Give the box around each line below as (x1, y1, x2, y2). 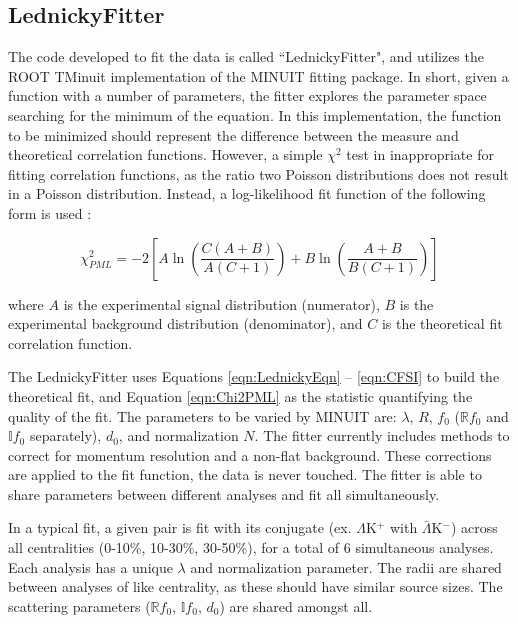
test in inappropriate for (346, 144, 494, 165)
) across (450, 517, 498, 538)
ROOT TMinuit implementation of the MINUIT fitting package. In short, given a (8, 65, 509, 86)
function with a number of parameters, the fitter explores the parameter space (8, 85, 487, 106)
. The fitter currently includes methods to (254, 425, 510, 446)
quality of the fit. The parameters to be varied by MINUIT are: (8, 405, 397, 426)
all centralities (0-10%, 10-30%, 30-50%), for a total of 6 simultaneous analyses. (8, 537, 494, 558)
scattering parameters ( (8, 595, 151, 616)
